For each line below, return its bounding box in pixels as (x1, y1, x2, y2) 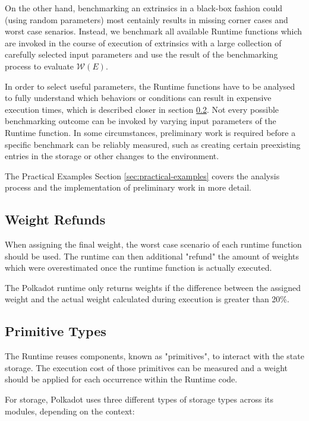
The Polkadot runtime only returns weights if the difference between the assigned (5, 281, 301, 293)
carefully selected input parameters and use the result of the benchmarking (5, 48, 278, 61)
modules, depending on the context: (5, 404, 135, 417)
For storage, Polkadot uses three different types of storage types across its (5, 393, 273, 406)
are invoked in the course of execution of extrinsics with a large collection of (5, 36, 282, 49)
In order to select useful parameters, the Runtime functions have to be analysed (5, 80, 295, 92)
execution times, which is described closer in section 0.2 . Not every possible (5, 103, 279, 115)
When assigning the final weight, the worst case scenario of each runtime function (5, 238, 302, 251)
